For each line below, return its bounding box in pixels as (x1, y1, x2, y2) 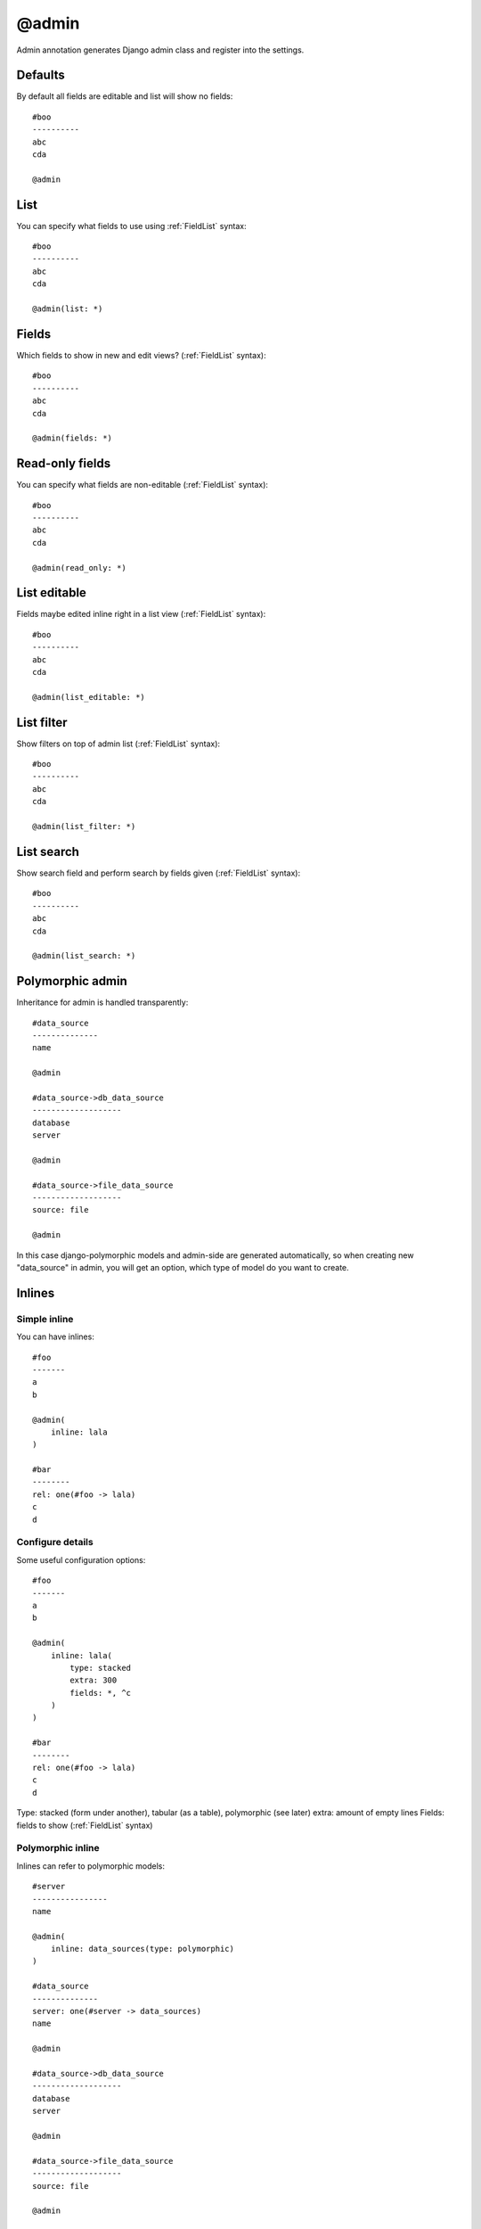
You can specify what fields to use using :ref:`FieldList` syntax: (16, 220, 247, 231)
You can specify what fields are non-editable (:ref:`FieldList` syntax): (16, 480, 269, 490)
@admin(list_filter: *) (32, 821, 136, 832)
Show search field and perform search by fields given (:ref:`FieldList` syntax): (16, 868, 301, 878)
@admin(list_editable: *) (32, 692, 146, 702)
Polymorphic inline (16, 1842, 100, 1855)
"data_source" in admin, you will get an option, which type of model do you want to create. (16, 1263, 349, 1273)
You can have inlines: (16, 1331, 95, 1342)
